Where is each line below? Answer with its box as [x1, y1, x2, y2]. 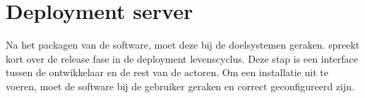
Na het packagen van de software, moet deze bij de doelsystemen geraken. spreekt [6, 37, 360, 52]
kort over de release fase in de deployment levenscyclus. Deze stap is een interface [6, 51, 358, 66]
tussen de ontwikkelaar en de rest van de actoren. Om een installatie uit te [6, 65, 328, 80]
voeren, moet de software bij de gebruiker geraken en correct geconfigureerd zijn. [6, 78, 354, 93]
